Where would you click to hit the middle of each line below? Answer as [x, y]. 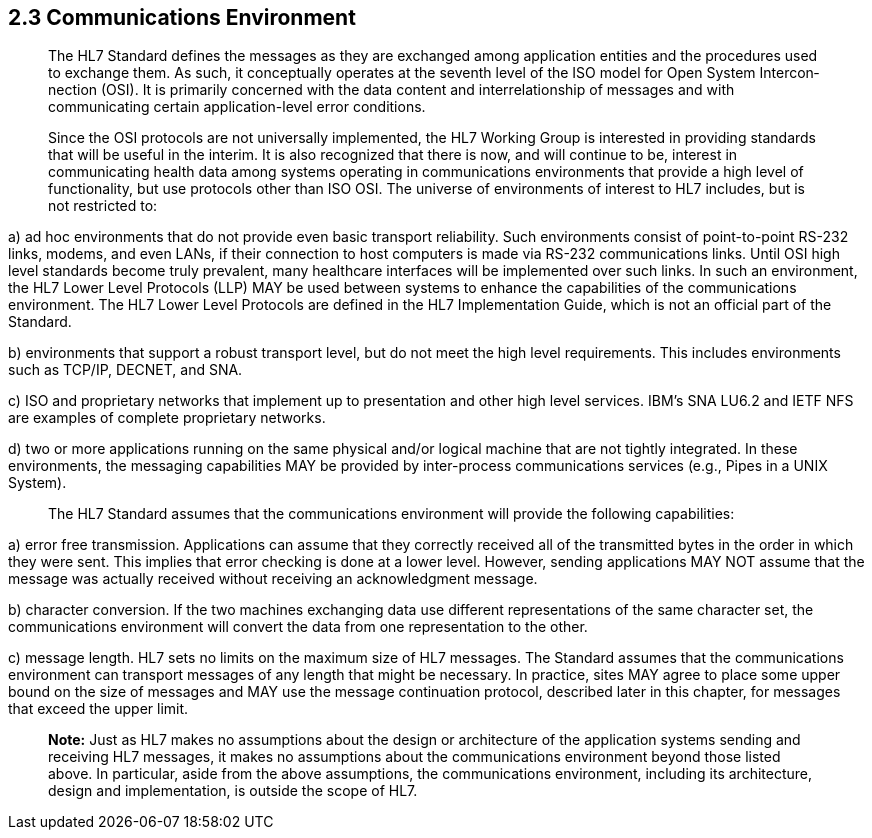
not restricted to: [103, 206]
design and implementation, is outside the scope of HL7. [233, 791]
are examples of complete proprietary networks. [167, 418]
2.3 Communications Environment [182, 17]
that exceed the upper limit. [98, 709]
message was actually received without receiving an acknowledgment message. [273, 579]
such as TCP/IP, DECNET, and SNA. [125, 370]
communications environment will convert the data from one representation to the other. [298, 627]
